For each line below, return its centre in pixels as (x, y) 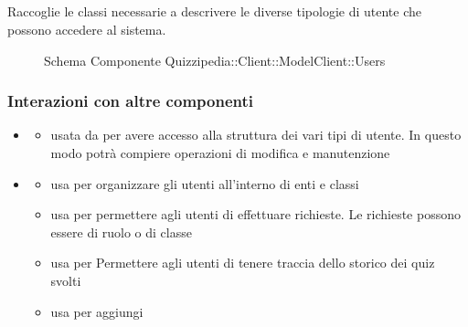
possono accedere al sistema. (87, 29)
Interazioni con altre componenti (130, 101)
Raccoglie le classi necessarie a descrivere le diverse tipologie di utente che (214, 11)
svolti (66, 280)
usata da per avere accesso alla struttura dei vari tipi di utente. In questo (256, 135)
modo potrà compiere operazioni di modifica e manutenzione (220, 152)
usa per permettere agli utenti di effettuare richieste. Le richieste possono (255, 214)
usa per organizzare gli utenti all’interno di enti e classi (205, 183)
